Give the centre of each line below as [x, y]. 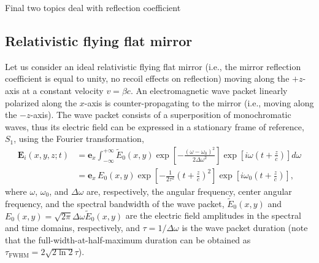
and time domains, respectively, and [72, 228]
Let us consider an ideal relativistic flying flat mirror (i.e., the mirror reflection [153, 66]
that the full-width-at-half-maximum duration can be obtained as [128, 239]
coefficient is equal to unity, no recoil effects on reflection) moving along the [147, 78]
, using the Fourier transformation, [79, 139]
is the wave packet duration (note [245, 228]
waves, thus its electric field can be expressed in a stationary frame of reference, [155, 126]
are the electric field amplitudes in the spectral [213, 215]
